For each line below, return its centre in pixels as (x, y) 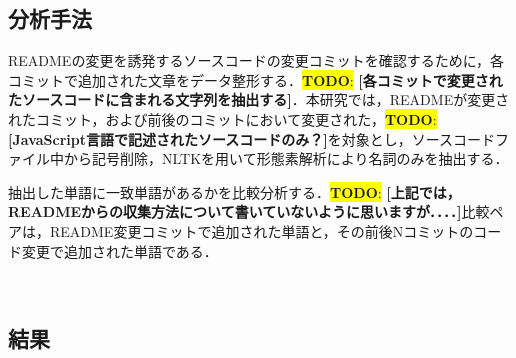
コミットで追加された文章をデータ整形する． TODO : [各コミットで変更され (255, 79)
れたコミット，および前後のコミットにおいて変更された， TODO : (222, 118)
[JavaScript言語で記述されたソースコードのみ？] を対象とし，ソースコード (252, 138)
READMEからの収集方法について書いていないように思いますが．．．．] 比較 (249, 211)
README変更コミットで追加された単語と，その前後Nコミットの (261, 230)
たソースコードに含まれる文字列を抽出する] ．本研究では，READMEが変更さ (259, 99)
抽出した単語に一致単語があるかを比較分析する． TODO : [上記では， (234, 191)
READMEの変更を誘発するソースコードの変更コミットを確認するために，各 (256, 60)
